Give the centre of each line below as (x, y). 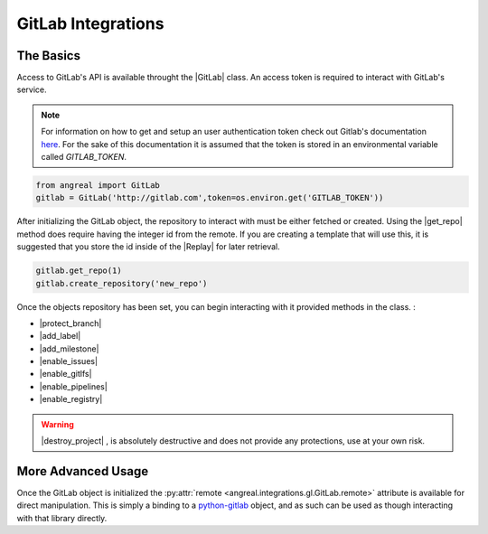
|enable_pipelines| (73, 386)
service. (32, 89)
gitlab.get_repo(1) (79, 271)
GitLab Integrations (90, 23)
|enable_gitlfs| (66, 374)
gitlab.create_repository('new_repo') (122, 283)
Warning (57, 424)
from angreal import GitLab (98, 185)
